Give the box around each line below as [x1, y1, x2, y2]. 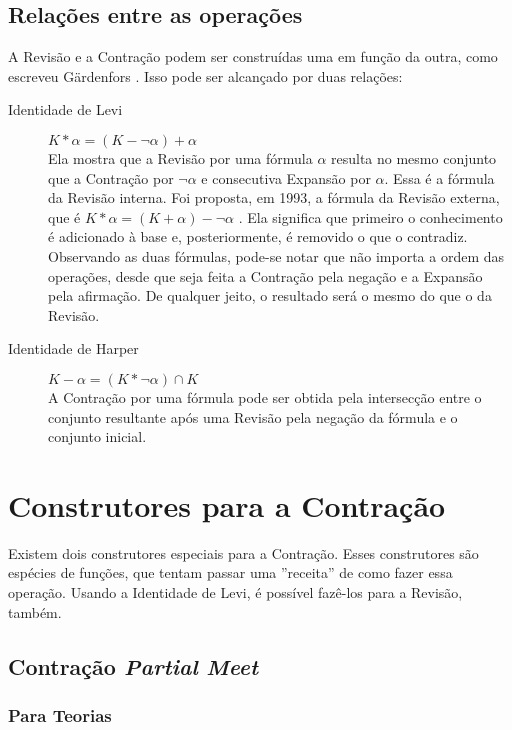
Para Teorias [8, 702, 112, 727]
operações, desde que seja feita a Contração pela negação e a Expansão [48, 265, 483, 286]
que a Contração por [48, 167, 174, 188]
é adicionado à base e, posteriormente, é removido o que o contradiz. [48, 226, 468, 247]
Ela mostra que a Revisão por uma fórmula [48, 147, 313, 168]
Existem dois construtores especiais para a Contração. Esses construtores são [8, 542, 479, 563]
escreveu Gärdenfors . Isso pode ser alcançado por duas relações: [8, 65, 403, 86]
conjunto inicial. [48, 426, 147, 447]
